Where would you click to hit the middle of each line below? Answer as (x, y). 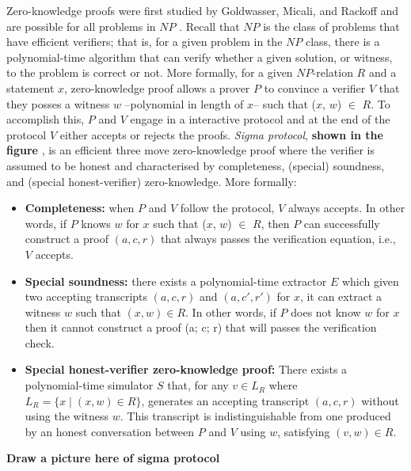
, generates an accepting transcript (225, 400)
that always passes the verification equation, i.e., (278, 239)
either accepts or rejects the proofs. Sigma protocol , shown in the (221, 134)
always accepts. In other (346, 208)
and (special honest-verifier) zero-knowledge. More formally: (152, 181)
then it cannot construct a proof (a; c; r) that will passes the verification (201, 327)
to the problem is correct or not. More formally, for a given (150, 72)
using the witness (67, 416)
